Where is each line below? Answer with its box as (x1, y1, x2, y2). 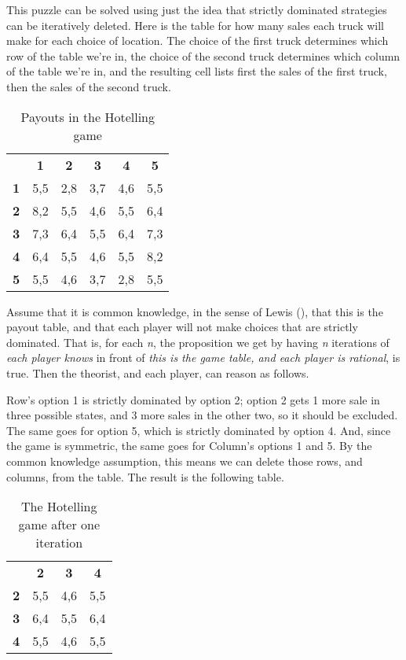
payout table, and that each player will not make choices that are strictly (6, 319, 358, 335)
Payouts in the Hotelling (20, 107, 155, 126)
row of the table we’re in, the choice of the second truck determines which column (6, 47, 401, 64)
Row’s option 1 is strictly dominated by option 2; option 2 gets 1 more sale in (6, 391, 380, 407)
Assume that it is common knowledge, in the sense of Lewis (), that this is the (6, 303, 383, 319)
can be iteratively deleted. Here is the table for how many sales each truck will (6, 17, 384, 33)
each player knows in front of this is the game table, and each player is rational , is (6, 349, 401, 366)
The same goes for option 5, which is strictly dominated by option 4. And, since (6, 422, 391, 438)
